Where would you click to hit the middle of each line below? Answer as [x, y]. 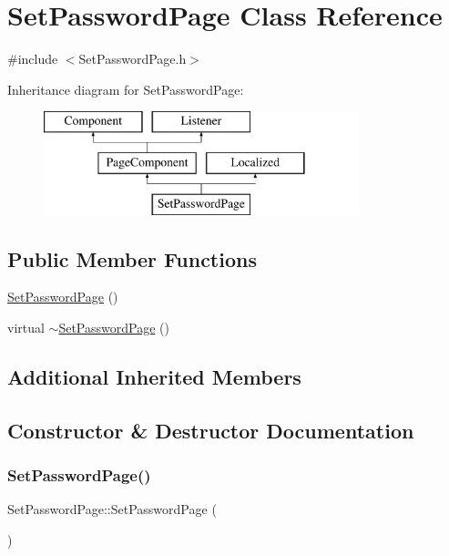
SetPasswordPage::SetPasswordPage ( [112, 509]
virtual [26, 328]
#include [33, 59]
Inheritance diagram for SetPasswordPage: [126, 89]
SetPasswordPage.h [133, 59]
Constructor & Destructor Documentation [211, 430]
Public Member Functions [132, 258]
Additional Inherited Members [154, 377]
